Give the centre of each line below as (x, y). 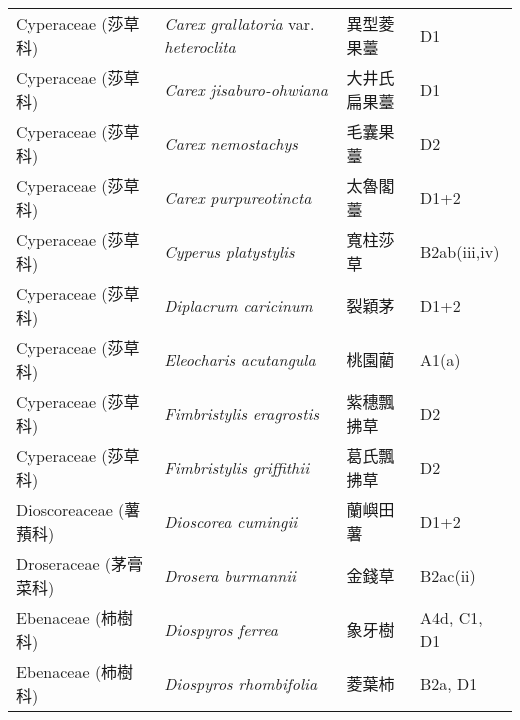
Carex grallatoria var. (239, 23)
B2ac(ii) (448, 575)
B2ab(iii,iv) (460, 251)
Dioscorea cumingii (231, 521)
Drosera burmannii (230, 575)
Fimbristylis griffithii (237, 467)
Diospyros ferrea (221, 629)
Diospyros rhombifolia (241, 683)
